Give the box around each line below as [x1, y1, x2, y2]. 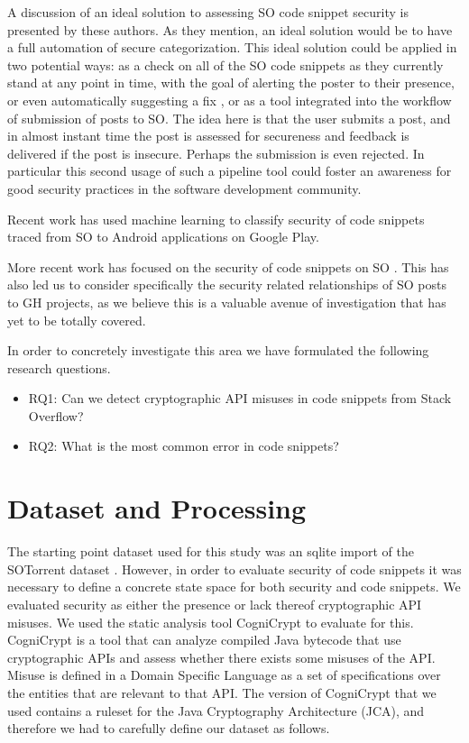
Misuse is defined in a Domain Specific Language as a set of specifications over [7, 665, 441, 684]
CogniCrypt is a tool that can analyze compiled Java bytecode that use [7, 630, 401, 649]
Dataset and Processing [7, 490, 307, 527]
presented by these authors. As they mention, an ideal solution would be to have [7, 20, 453, 39]
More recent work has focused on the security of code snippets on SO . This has [7, 257, 449, 276]
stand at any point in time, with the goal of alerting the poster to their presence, [7, 73, 455, 92]
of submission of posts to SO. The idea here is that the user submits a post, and [7, 108, 451, 127]
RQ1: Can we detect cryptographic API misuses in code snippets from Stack [28, 389, 452, 408]
